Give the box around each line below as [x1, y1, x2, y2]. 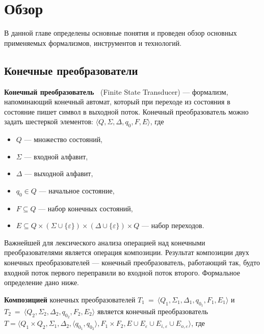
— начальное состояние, [39, 185, 115, 196]
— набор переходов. [142, 220, 204, 231]
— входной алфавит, [24, 151, 88, 161]
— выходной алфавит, [24, 168, 93, 179]
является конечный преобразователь [97, 306, 208, 317]
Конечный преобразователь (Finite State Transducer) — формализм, [4, 86, 228, 97]
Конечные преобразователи [4, 62, 138, 78]
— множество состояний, [24, 134, 103, 145]
